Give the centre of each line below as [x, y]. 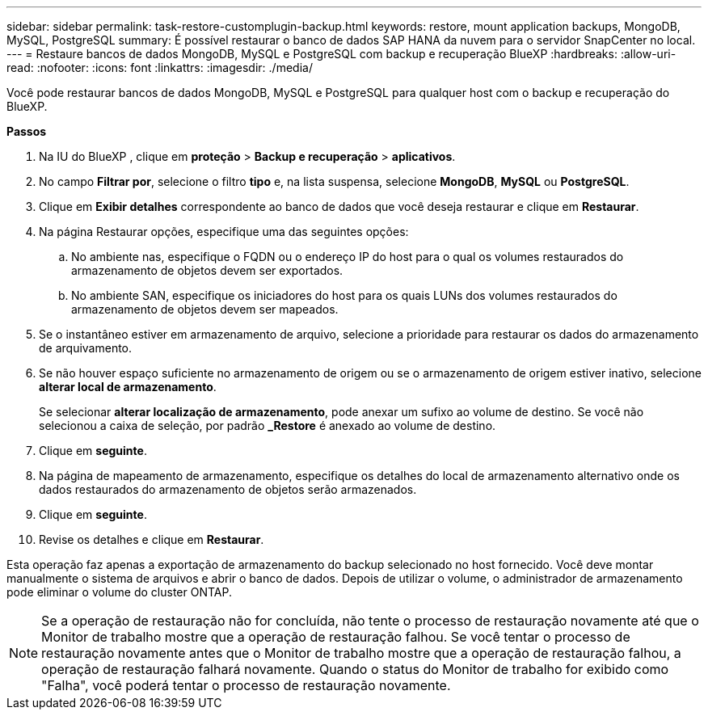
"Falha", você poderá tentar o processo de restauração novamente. [246, 685]
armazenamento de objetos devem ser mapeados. [205, 309]
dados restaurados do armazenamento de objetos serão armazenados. [228, 489]
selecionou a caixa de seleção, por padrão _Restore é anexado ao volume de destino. [268, 425]
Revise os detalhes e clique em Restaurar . [152, 539]
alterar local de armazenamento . [128, 387]
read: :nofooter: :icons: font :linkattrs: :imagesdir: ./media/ [160, 67]
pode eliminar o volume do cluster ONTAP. [119, 592]
